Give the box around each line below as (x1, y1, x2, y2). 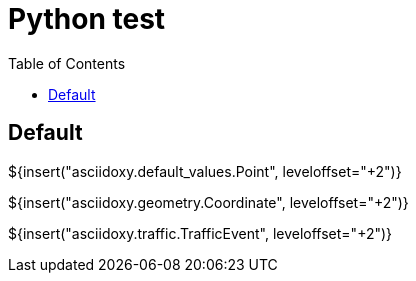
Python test (8, 2, 166, 36)
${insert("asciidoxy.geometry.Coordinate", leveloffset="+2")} (8, 193, 409, 211)
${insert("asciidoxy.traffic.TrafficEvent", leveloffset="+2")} (8, 224, 393, 242)
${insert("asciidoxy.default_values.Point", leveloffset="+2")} (8, 162, 402, 180)
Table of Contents (8, 54, 126, 72)
